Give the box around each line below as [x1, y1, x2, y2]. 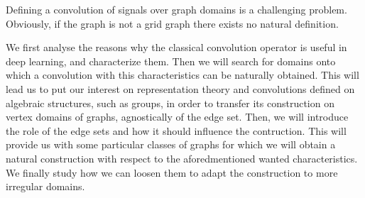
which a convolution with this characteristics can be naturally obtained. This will [6, 67, 359, 82]
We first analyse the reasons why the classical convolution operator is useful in [6, 40, 347, 55]
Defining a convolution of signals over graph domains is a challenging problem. [6, 2, 347, 16]
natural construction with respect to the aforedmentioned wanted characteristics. [6, 150, 358, 165]
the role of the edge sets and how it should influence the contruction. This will [6, 123, 347, 138]
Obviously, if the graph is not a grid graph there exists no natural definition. [6, 16, 339, 31]
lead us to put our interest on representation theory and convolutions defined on [6, 81, 355, 96]
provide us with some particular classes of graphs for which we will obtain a [6, 137, 336, 152]
